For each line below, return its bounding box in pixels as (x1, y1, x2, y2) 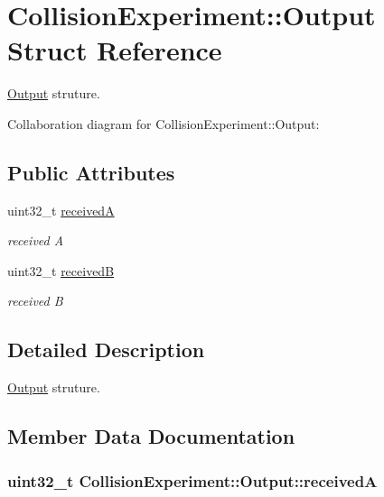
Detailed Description (7, 336, 205, 364)
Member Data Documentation (7, 422, 295, 450)
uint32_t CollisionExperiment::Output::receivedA (7, 469, 378, 492)
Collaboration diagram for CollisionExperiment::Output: (7, 114, 320, 133)
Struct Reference (7, 32, 222, 69)
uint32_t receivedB (7, 261, 115, 280)
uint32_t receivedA (7, 200, 115, 219)
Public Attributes (7, 158, 175, 186)
